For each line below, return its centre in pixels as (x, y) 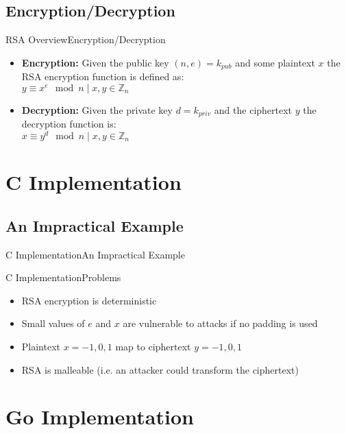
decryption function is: (69, 124)
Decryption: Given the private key (97, 109)
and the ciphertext (253, 109)
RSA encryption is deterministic (89, 300)
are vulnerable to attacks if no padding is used (220, 323)
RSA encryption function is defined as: (103, 76)
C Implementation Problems (63, 277)
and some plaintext (275, 62)
